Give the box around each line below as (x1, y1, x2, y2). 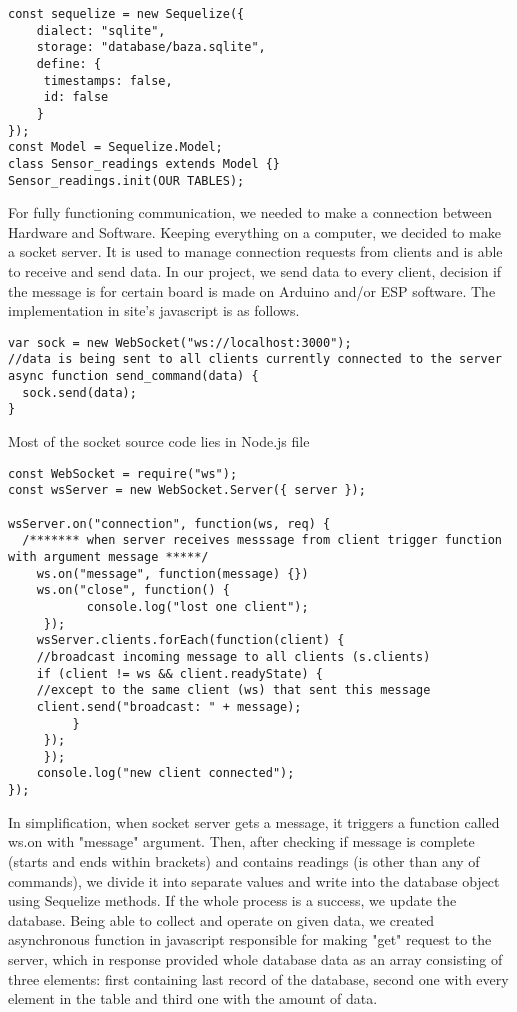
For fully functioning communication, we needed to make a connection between (8, 202, 493, 223)
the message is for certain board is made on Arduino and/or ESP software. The (8, 280, 496, 301)
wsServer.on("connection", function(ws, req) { (8, 516, 331, 531)
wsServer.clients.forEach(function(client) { (36, 633, 345, 648)
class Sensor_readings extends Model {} (8, 156, 281, 171)
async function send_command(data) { (8, 369, 259, 384)
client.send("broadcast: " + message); (36, 699, 302, 714)
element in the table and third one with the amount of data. (8, 988, 378, 1009)
